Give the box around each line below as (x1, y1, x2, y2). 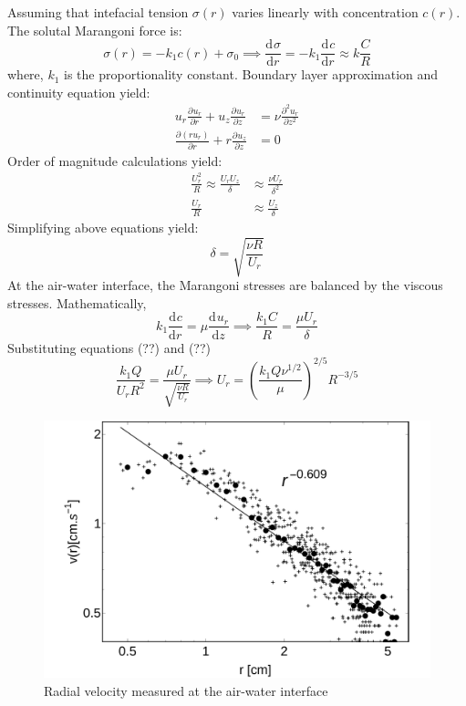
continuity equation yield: (7, 82, 150, 101)
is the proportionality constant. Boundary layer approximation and (64, 65, 439, 84)
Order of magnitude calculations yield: (7, 151, 223, 170)
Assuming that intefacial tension (7, 3, 189, 21)
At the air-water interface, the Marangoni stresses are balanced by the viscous (7, 275, 443, 295)
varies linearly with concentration (232, 3, 419, 21)
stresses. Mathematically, (7, 293, 147, 312)
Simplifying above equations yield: (7, 218, 199, 237)
